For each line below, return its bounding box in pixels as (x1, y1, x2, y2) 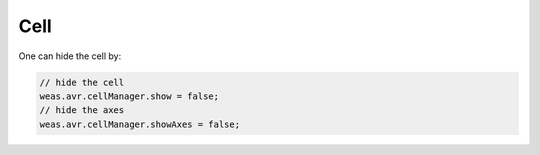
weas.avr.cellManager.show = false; (39, 90, 220, 102)
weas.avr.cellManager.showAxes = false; (39, 118, 240, 130)
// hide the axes (39, 105, 125, 116)
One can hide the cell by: (18, 50, 122, 62)
